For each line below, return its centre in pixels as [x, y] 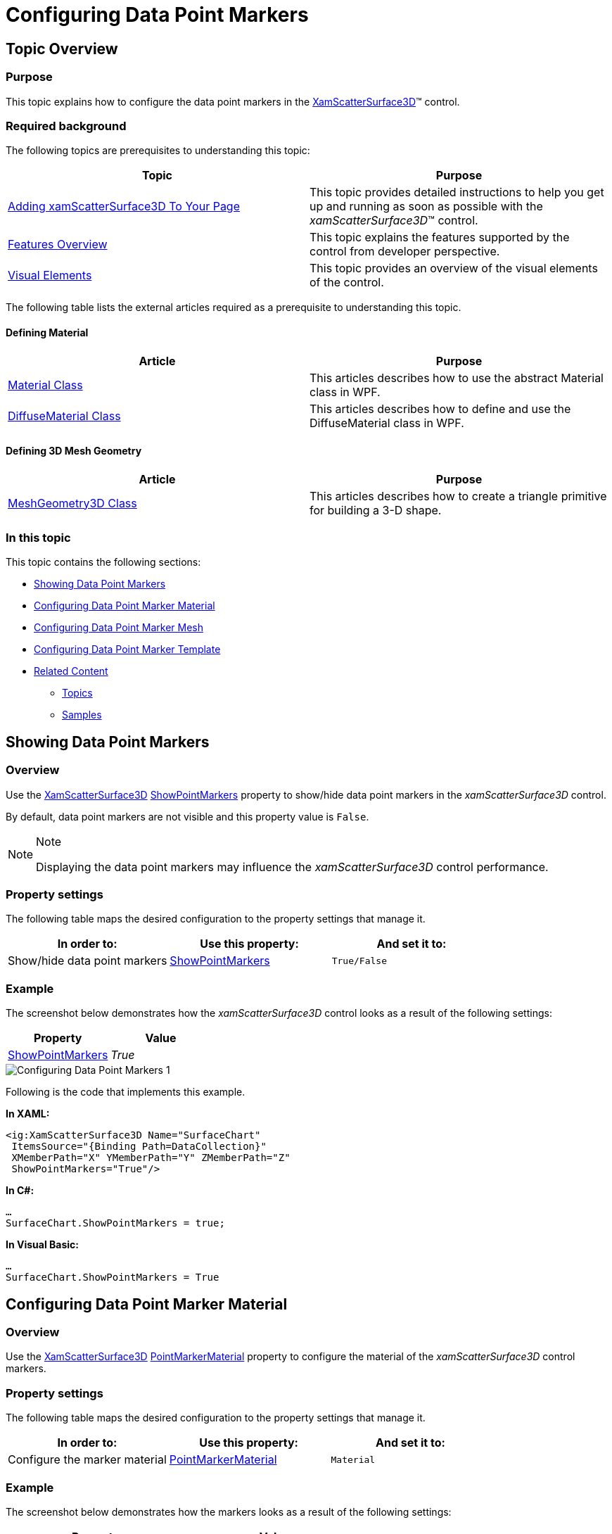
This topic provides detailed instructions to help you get [457, 192]
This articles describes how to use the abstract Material [457, 378]
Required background [66, 126]
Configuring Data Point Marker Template [127, 649]
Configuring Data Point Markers [157, 15]
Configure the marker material [87, 1460]
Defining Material [47, 332]
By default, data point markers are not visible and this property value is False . [187, 816]
